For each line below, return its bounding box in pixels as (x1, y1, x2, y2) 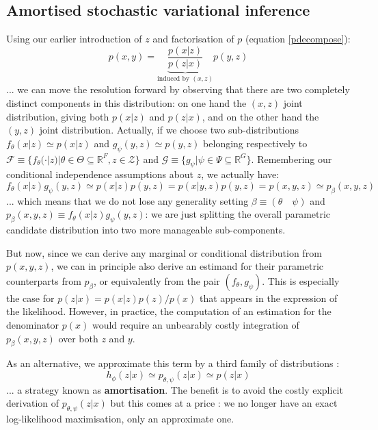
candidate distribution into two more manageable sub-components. (6, 223, 286, 237)
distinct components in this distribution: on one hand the (6, 95, 247, 110)
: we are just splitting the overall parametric (145, 207, 331, 221)
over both (58, 331, 98, 345)
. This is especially (262, 273, 340, 288)
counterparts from (6, 273, 81, 288)
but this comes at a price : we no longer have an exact (110, 396, 338, 410)
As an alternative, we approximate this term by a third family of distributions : (6, 356, 340, 370)
